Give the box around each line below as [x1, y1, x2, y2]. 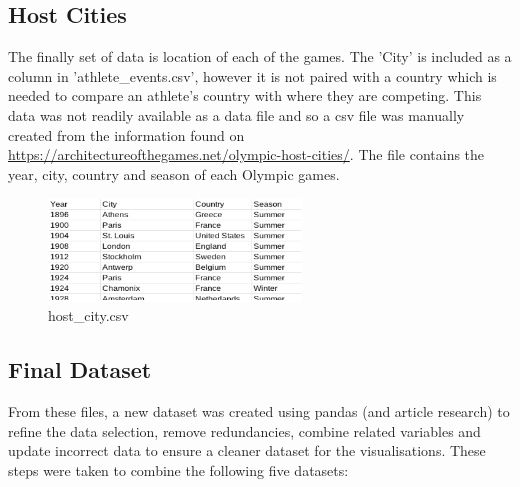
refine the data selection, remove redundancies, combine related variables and [8, 420, 481, 441]
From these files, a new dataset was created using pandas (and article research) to [8, 400, 510, 421]
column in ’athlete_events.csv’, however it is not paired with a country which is [8, 65, 497, 86]
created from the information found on [8, 124, 245, 145]
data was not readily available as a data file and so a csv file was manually [8, 104, 465, 125]
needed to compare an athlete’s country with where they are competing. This [8, 85, 482, 106]
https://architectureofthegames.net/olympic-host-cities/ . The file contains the [8, 144, 485, 165]
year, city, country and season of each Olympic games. [8, 163, 340, 184]
